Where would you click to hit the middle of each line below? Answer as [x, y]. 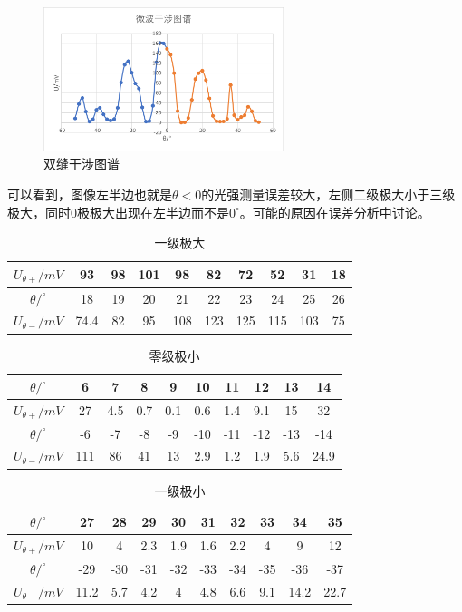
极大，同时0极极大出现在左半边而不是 [118, 212]
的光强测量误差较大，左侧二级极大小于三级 [328, 194]
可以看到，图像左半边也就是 [90, 194]
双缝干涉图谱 [82, 164]
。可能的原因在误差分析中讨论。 [335, 212]
